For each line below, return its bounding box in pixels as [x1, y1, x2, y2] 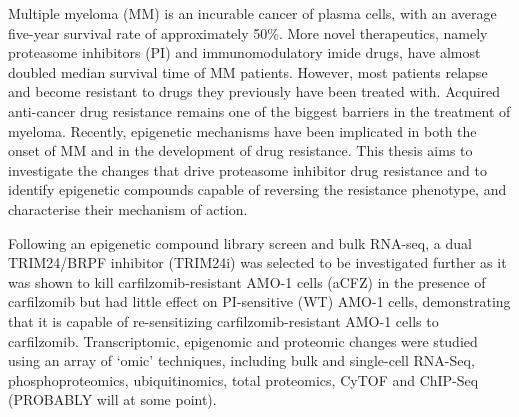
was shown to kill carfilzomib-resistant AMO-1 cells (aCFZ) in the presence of [8, 271, 486, 292]
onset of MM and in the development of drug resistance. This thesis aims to [8, 140, 473, 161]
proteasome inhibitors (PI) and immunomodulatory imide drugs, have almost [8, 42, 481, 63]
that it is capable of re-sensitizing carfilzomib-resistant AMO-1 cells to [8, 310, 439, 331]
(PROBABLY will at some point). [8, 389, 217, 410]
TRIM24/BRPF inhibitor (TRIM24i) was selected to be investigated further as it [8, 252, 507, 273]
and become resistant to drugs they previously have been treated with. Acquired [8, 81, 501, 102]
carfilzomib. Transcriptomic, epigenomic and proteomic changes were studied [8, 330, 478, 351]
